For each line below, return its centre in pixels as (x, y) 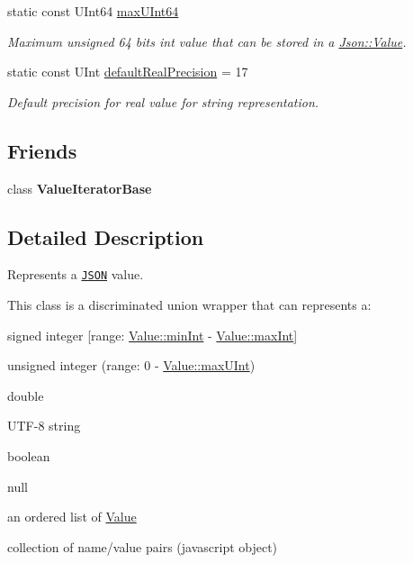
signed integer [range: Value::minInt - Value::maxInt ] (153, 335)
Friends (42, 150)
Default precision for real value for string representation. (163, 101)
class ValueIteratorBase (80, 188)
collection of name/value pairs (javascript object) (143, 546)
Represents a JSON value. (76, 274)
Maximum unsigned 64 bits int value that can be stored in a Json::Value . (207, 41)
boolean (29, 456)
